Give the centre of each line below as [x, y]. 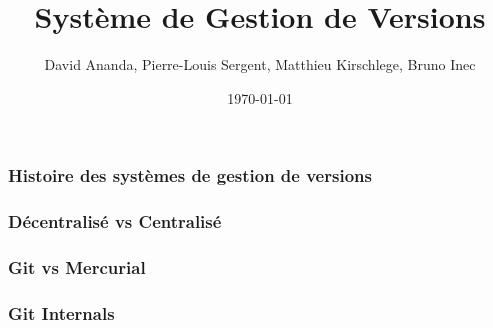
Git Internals [61, 312]
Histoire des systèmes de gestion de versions [190, 175]
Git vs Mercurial [77, 267]
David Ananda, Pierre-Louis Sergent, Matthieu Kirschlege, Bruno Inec [260, 64]
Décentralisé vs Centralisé [115, 221]
